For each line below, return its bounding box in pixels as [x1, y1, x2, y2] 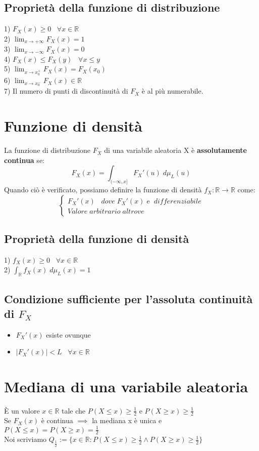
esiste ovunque [46, 329, 91, 340]
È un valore [4, 405, 40, 416]
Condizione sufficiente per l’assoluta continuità [4, 291, 253, 306]
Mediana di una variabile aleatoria [4, 376, 248, 396]
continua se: [4, 154, 44, 165]
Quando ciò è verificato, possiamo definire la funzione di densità [4, 184, 202, 195]
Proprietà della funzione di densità [4, 231, 189, 247]
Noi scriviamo [4, 434, 47, 444]
